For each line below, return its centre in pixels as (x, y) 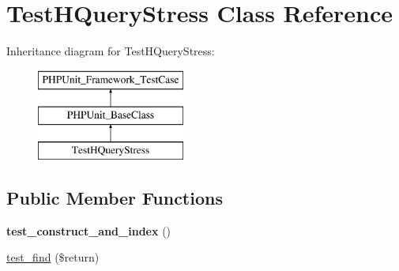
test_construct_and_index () (89, 230)
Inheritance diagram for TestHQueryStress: (111, 51)
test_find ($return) (53, 257)
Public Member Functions (115, 198)
